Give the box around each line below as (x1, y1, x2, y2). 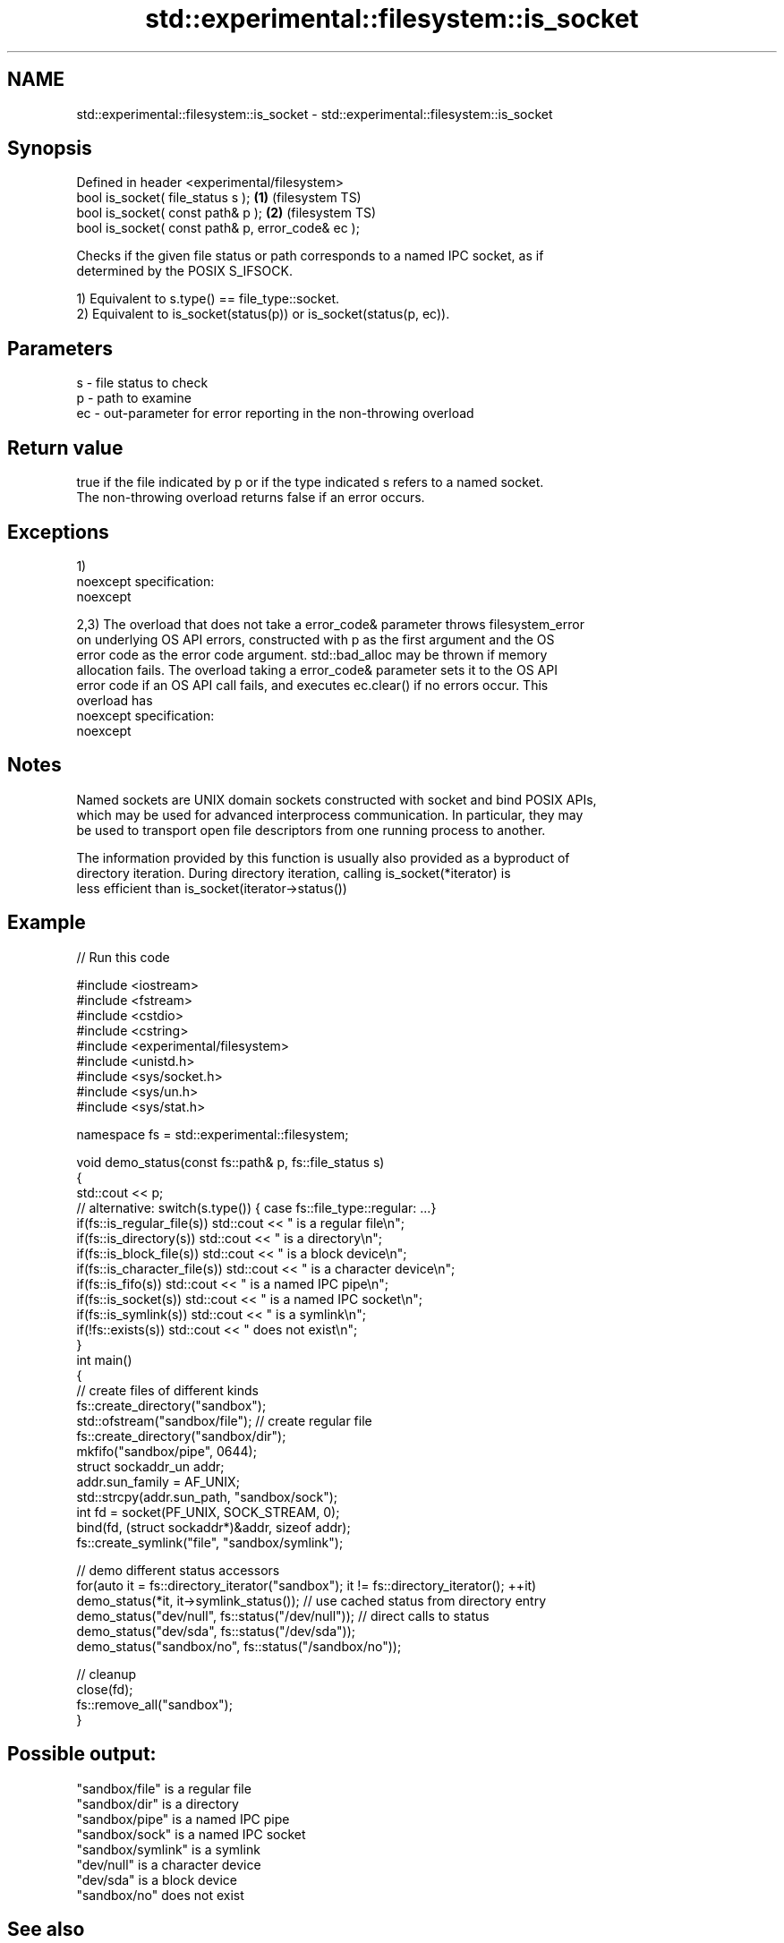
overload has (76, 692, 153, 708)
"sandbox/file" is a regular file (76, 1780, 251, 1796)
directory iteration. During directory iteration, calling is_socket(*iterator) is (76, 865, 511, 881)
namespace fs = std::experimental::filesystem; (76, 1126, 349, 1142)
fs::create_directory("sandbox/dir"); (76, 1427, 286, 1444)
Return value (7, 436, 124, 459)
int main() (76, 1351, 132, 1368)
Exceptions (7, 520, 109, 543)
